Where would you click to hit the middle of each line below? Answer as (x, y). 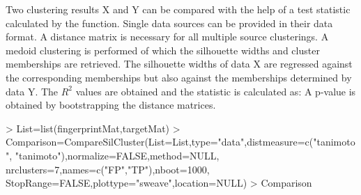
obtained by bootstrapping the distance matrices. (111, 105)
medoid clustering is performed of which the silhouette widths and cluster (163, 50)
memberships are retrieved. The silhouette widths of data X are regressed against (179, 64)
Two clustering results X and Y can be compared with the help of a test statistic (178, 9)
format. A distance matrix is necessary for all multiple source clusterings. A (167, 37)
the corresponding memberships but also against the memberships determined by (179, 77)
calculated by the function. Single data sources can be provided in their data (169, 23)
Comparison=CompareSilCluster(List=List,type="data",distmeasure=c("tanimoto (180, 142)
